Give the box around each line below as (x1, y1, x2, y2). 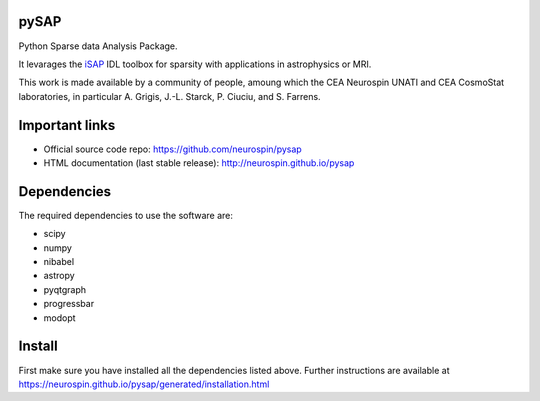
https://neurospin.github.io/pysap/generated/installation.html (18, 378, 270, 390)
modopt (43, 311, 76, 324)
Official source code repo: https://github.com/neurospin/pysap (43, 143, 302, 155)
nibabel (43, 256, 75, 268)
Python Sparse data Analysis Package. (18, 40, 179, 52)
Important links (18, 116, 116, 134)
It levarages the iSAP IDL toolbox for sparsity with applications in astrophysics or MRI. (18, 58, 372, 70)
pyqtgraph (43, 283, 87, 295)
